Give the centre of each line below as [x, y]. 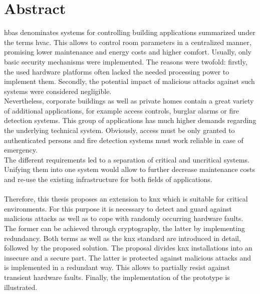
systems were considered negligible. [58, 91]
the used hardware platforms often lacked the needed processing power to [117, 71]
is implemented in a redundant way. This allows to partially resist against [117, 267]
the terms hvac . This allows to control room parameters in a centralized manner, [128, 42]
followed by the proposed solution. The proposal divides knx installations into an [128, 248]
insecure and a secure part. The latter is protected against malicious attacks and [127, 257]
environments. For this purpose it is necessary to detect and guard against [118, 208]
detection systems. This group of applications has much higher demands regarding [130, 120]
